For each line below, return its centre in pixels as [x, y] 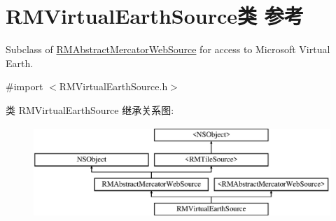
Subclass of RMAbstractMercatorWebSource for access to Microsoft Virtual [168, 49]
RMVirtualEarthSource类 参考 [155, 16]
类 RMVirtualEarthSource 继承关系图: [90, 109]
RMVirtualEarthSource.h [113, 86]
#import [24, 86]
